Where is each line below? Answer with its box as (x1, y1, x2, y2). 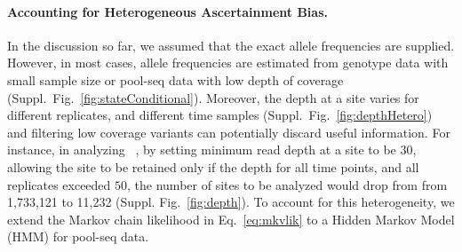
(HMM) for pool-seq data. (7, 227, 149, 246)
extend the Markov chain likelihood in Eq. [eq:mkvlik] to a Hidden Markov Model (7, 209, 455, 228)
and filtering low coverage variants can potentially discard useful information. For (7, 122, 450, 141)
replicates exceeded (7, 175, 111, 193)
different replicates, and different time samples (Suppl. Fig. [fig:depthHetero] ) (7, 106, 433, 124)
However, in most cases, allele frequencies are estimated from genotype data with (7, 53, 449, 72)
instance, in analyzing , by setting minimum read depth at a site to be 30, (7, 140, 417, 159)
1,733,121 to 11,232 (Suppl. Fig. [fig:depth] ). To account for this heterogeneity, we (7, 193, 455, 211)
